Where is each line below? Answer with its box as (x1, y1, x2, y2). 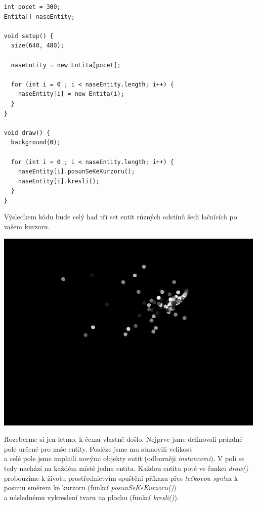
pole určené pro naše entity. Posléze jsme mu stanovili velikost (4, 443, 192, 454)
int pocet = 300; (4, 3, 61, 10)
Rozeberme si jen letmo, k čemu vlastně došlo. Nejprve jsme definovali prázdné (4, 434, 243, 444)
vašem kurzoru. (4, 221, 50, 232)
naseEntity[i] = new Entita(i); (18, 90, 125, 98)
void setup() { (4, 32, 54, 40)
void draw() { (4, 129, 50, 136)
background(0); (11, 139, 61, 146)
